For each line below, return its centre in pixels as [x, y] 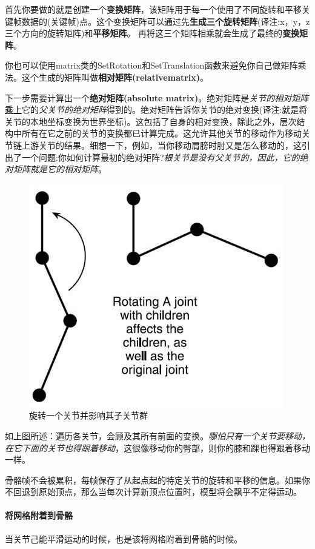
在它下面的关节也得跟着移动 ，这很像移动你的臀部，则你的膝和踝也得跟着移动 [157, 447]
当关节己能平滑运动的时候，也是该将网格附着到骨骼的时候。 [124, 538]
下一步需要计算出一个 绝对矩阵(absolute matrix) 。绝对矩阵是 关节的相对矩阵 [157, 97]
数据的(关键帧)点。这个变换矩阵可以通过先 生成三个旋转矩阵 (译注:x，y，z [166, 21]
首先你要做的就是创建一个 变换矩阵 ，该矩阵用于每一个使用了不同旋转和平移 [153, 9]
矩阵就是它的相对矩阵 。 [60, 169]
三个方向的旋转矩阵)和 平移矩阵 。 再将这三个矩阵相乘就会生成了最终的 [144, 33]
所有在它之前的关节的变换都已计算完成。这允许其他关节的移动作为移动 [161, 133]
